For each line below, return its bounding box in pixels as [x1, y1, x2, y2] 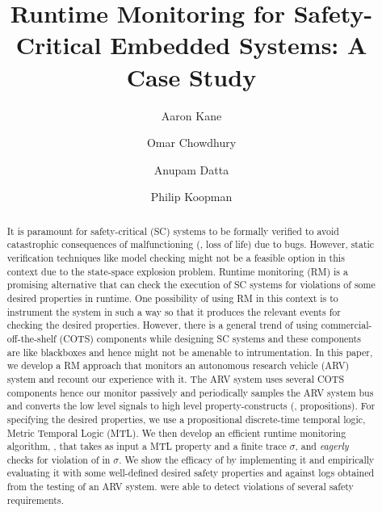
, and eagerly [295, 439, 349, 453]
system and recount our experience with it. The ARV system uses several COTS [6, 371, 344, 385]
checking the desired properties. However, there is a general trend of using [6, 318, 318, 332]
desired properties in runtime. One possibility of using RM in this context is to [6, 291, 338, 304]
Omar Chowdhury [146, 134, 237, 151]
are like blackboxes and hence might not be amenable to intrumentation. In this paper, [6, 345, 373, 359]
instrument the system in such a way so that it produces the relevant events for [6, 304, 341, 318]
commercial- [321, 318, 372, 332]
